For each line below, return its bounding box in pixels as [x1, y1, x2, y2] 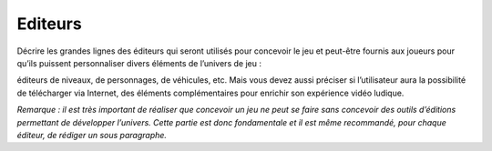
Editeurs [16, 14, 82, 34]
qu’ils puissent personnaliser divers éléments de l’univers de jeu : [16, 57, 261, 68]
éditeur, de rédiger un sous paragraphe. [16, 129, 168, 140]
